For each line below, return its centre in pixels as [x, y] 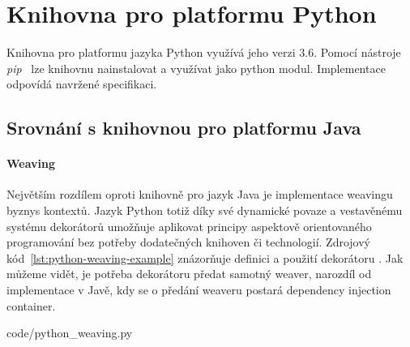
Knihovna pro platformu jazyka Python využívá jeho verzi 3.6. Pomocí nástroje [204, 52]
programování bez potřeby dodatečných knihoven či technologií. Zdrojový [188, 242]
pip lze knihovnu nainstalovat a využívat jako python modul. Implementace [196, 68]
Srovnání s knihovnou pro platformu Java [184, 128]
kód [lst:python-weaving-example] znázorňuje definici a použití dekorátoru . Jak [205, 257]
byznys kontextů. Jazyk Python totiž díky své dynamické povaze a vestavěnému [205, 210]
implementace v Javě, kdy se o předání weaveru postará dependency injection [199, 290]
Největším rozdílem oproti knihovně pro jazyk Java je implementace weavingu [200, 194]
